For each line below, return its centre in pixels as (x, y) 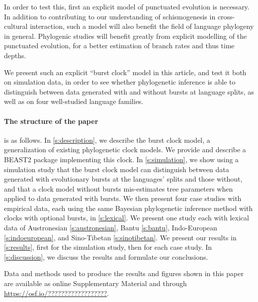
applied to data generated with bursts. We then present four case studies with (123, 198)
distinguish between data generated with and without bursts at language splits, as (129, 91)
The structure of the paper (51, 121)
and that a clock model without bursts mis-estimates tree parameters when (119, 188)
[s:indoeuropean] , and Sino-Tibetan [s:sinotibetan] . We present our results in (120, 237)
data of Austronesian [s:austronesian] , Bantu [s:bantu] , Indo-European (111, 228)
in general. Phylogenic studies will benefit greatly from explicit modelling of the (126, 36)
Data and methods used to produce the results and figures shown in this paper (124, 273)
